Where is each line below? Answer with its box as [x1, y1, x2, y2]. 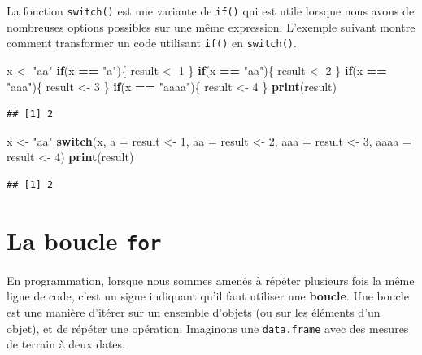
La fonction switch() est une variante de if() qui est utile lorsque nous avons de [7, 2, 415, 19]
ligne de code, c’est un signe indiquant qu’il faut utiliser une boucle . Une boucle [7, 287, 409, 305]
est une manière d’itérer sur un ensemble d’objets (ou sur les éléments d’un [7, 303, 381, 320]
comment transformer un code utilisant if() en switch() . [7, 34, 297, 51]
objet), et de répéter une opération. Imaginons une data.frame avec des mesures [7, 319, 409, 336]
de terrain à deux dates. [7, 335, 125, 353]
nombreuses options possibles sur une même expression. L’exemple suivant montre [7, 18, 415, 35]
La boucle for [7, 223, 162, 256]
